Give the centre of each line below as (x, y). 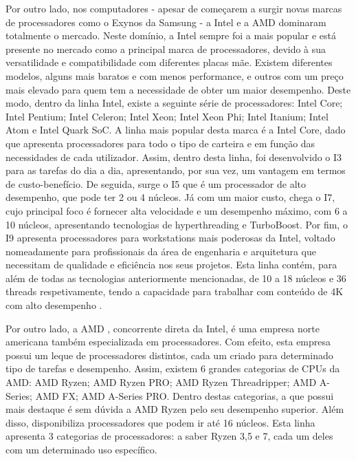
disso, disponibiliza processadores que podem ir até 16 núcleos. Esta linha (160, 422)
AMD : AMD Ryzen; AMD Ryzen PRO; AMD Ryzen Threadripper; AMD (161, 382)
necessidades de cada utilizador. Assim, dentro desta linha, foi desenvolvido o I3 (174, 157)
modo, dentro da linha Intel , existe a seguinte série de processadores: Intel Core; (174, 103)
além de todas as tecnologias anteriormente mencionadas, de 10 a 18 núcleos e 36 (176, 278)
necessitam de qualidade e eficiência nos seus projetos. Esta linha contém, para (171, 265)
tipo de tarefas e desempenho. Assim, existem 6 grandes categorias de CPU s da (173, 368)
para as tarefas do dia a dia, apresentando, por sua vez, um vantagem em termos (176, 170)
